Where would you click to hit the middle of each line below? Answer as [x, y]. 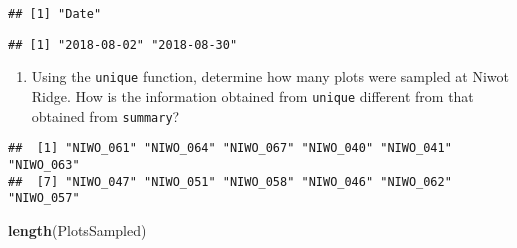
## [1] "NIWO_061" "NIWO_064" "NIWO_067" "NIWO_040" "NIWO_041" [230, 148]
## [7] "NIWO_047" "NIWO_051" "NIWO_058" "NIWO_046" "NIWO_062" [230, 181]
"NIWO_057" [44, 198]
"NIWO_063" [44, 164]
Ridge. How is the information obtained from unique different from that [252, 95]
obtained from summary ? [105, 115]
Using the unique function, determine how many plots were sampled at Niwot [270, 76]
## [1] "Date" [55, 14]
